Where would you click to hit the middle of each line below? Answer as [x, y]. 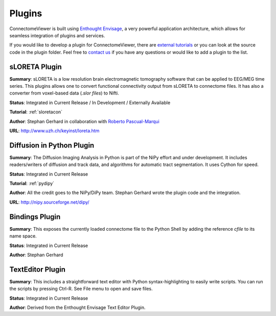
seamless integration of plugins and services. [57, 35]
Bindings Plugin [35, 217]
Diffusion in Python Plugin [52, 145]
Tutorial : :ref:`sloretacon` [36, 112]
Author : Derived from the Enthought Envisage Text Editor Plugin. [77, 307]
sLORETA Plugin [36, 67]
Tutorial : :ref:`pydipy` [32, 183]
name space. [23, 236]
